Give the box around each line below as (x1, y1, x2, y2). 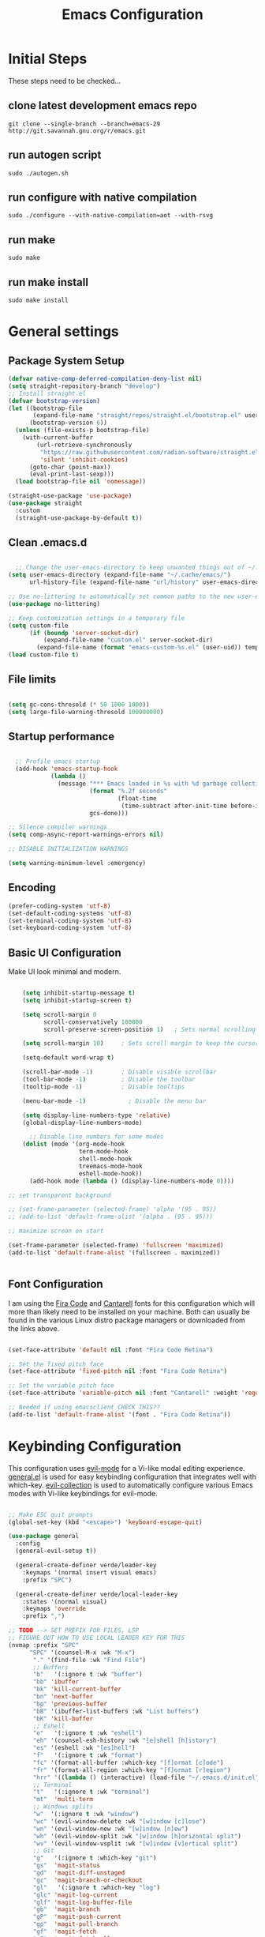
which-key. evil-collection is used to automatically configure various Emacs (8, 1480, 254, 1490)
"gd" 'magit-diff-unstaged (32, 1869, 125, 1877)
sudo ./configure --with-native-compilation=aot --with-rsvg (8, 212, 214, 220)
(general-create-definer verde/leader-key (15, 1562, 157, 1570)
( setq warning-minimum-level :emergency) (8, 859, 147, 867)
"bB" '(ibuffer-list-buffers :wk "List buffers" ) (32, 1707, 200, 1715)
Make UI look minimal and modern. (8, 967, 121, 976)
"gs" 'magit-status (32, 1862, 101, 1870)
